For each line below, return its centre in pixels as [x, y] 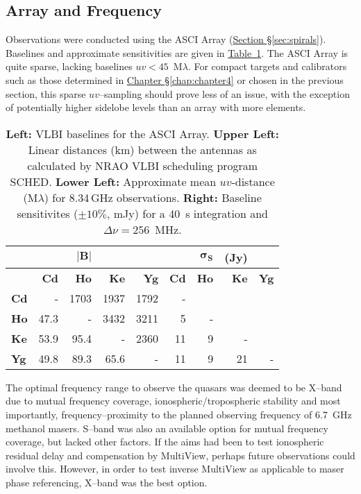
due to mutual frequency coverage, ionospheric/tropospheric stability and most [173, 401]
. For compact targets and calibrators [267, 66]
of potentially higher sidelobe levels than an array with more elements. [156, 107]
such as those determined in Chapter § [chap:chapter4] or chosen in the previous [175, 79]
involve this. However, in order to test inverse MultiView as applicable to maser [175, 469]
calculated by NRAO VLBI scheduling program [143, 165]
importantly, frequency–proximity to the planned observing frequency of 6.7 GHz [179, 414]
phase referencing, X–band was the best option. [107, 482]
